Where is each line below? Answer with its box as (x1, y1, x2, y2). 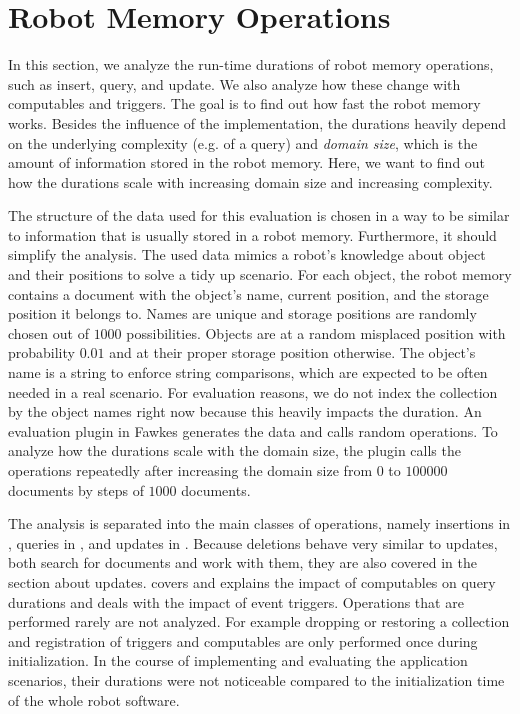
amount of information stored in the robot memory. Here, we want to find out (8, 152, 486, 173)
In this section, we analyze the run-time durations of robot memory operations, (8, 54, 494, 75)
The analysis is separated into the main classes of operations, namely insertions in (8, 513, 511, 534)
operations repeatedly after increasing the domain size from (8, 460, 373, 480)
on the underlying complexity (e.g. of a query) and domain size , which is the (8, 132, 478, 153)
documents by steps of (8, 479, 144, 500)
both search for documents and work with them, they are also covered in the (8, 552, 478, 573)
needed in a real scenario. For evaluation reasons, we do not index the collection (8, 381, 498, 402)
